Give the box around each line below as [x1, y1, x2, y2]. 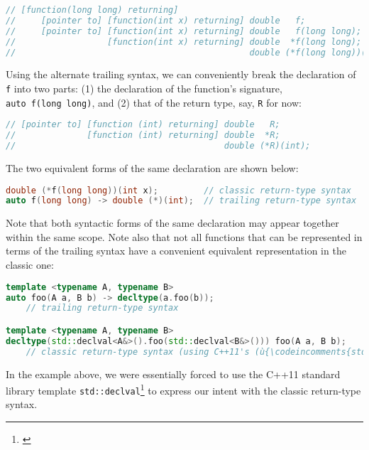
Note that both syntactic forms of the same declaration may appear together [6, 215, 339, 230]
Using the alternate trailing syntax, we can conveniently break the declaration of [6, 67, 356, 82]
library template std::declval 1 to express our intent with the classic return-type [6, 381, 361, 397]
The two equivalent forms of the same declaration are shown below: [6, 160, 299, 175]
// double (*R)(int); [6, 141, 311, 151]
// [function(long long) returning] [6, 5, 179, 15]
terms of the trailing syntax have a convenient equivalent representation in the [6, 243, 346, 258]
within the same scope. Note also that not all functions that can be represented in [6, 229, 363, 244]
